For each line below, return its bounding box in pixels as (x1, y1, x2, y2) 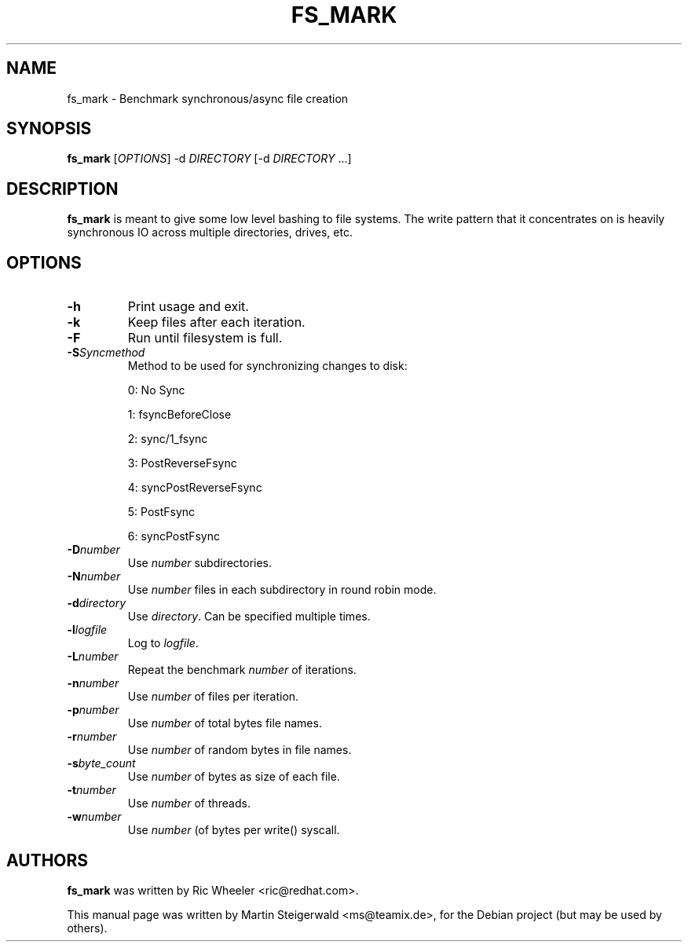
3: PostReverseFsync (127, 456, 237, 470)
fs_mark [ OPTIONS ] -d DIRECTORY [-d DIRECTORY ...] (67, 152, 352, 166)
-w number (67, 810, 122, 824)
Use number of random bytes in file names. (127, 743, 352, 757)
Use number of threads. (127, 796, 251, 811)
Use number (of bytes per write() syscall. (127, 823, 340, 837)
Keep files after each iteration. (127, 314, 306, 331)
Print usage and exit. (127, 298, 249, 315)
